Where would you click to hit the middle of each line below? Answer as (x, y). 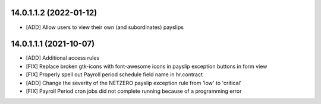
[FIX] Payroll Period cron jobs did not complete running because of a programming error (134, 91)
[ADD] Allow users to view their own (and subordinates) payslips (105, 27)
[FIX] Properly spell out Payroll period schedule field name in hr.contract (114, 74)
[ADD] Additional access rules (63, 58)
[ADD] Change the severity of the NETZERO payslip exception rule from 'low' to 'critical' (134, 83)
